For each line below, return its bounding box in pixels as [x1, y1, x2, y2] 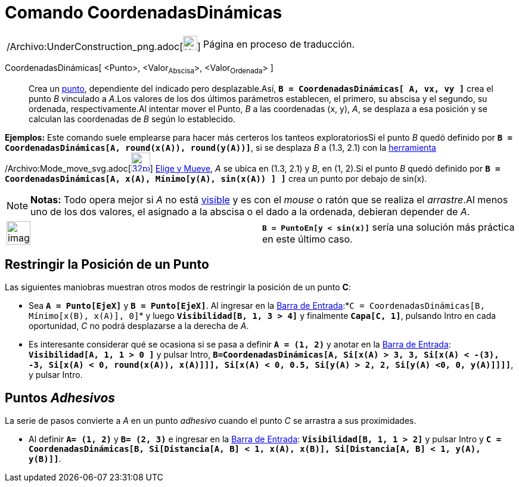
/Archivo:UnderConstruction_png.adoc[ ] [7, 40, 201, 52]
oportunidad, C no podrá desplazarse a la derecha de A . [29, 321, 249, 331]
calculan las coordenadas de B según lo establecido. [29, 113, 235, 124]
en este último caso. [262, 232, 353, 245]
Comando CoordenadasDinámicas [5, 2, 282, 23]
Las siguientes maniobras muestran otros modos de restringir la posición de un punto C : [5, 282, 351, 293]
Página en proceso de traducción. [203, 38, 355, 50]
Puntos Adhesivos [5, 390, 116, 405]
